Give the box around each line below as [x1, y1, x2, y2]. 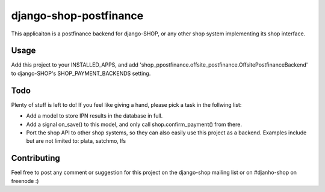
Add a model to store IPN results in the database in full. [26, 112, 163, 119]
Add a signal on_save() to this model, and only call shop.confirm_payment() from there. [26, 121, 243, 128]
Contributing [11, 153, 60, 163]
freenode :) [11, 177, 39, 184]
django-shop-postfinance [11, 9, 144, 22]
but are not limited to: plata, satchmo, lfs [26, 137, 126, 145]
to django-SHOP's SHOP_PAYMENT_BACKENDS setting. [11, 70, 151, 77]
